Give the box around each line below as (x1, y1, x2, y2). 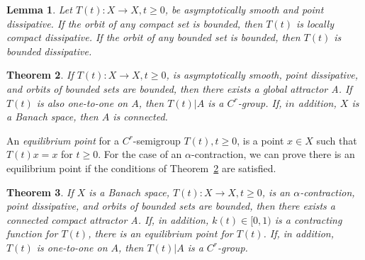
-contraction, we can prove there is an (191, 147, 355, 162)
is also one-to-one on (36, 95, 128, 110)
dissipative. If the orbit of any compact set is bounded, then (6, 16, 263, 30)
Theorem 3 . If (6, 184, 74, 199)
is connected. (113, 109, 168, 124)
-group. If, (237, 95, 282, 110)
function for (6, 226, 58, 241)
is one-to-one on (36, 239, 108, 254)
